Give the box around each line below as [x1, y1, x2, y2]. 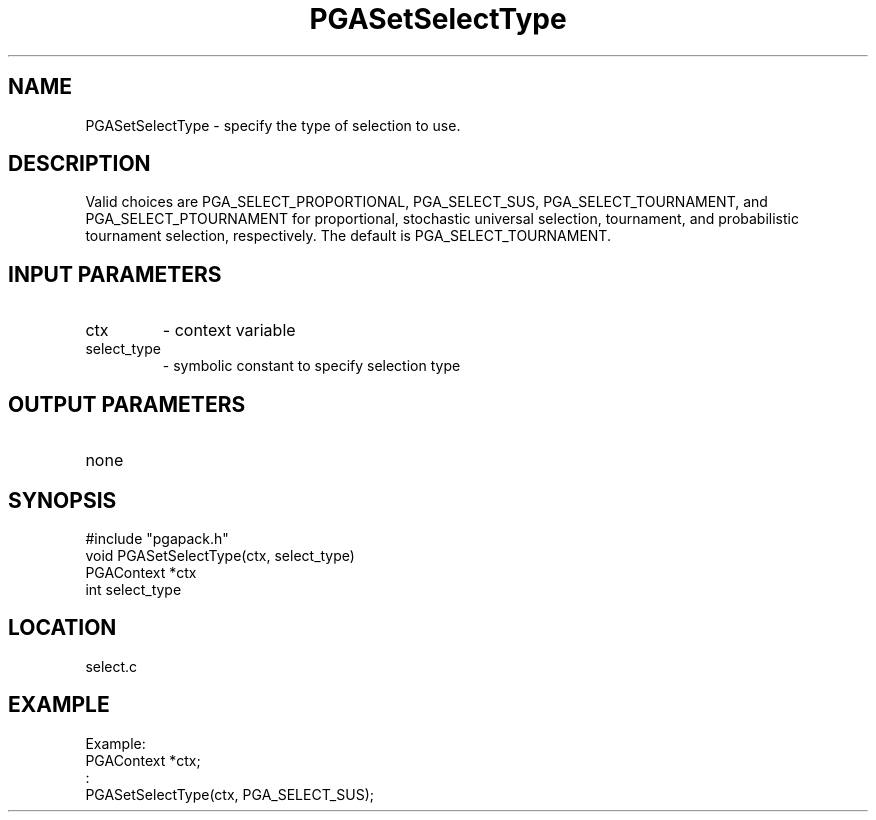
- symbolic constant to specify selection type [162, 357, 461, 375]
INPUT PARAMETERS [8, 261, 222, 287]
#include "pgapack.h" [85, 529, 229, 547]
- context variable [162, 320, 296, 341]
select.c [85, 657, 138, 675]
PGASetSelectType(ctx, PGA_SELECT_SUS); [85, 785, 374, 803]
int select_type [85, 580, 182, 598]
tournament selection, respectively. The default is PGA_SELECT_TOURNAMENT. [85, 227, 611, 245]
